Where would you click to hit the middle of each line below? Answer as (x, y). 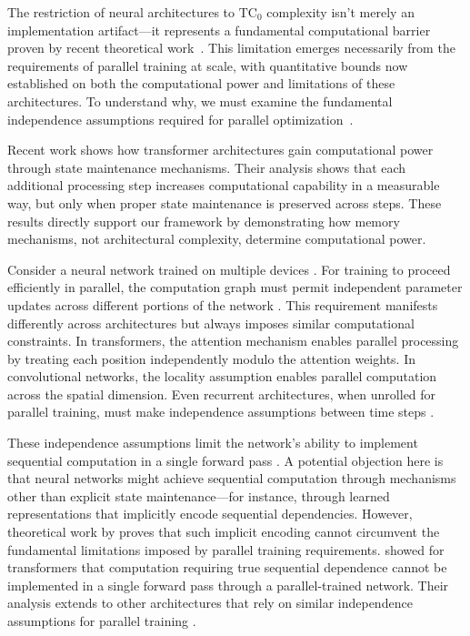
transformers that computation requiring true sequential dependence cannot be (227, 567)
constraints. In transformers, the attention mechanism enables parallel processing (233, 341)
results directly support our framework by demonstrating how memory (204, 221)
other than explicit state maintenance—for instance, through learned (199, 495)
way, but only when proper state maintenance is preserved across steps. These (225, 202)
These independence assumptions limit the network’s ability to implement (213, 443)
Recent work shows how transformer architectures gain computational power (220, 150)
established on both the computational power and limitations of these (201, 83)
